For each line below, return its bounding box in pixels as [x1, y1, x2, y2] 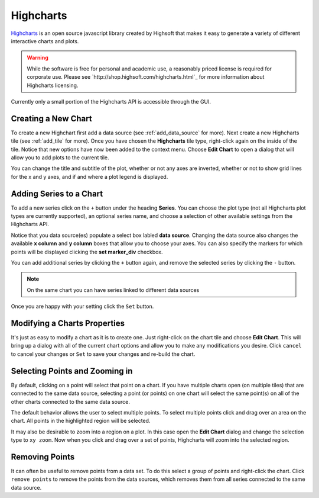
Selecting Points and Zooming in [11, 366, 133, 376]
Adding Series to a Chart [11, 188, 103, 198]
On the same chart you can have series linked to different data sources [27, 286, 200, 293]
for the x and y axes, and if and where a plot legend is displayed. [11, 173, 168, 180]
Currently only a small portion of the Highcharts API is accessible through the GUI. [11, 98, 211, 105]
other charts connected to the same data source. [11, 398, 130, 405]
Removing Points [11, 452, 75, 462]
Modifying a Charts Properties [11, 318, 125, 328]
